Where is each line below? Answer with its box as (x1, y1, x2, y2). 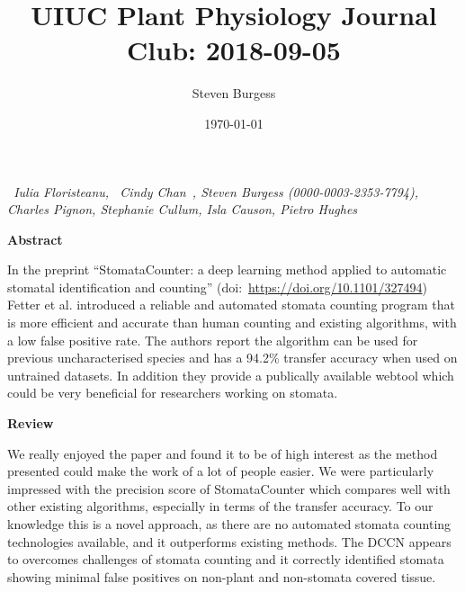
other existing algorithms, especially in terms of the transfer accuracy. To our (7, 497, 434, 516)
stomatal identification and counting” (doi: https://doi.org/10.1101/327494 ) (7, 277, 427, 296)
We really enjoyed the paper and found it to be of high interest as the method (7, 444, 438, 462)
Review (7, 414, 54, 433)
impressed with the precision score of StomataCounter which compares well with (7, 479, 451, 498)
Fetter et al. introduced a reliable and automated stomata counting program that (7, 295, 455, 314)
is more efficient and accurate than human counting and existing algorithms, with (7, 313, 457, 332)
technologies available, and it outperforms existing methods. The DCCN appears (7, 532, 452, 551)
